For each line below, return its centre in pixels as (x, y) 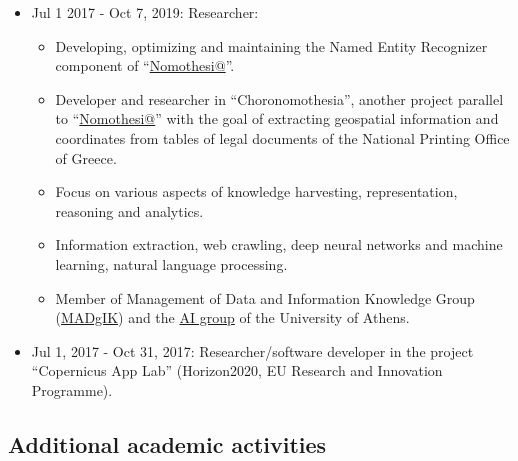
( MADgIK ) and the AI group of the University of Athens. (232, 317)
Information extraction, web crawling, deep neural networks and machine (279, 244)
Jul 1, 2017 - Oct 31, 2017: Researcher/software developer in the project (252, 350)
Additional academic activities (167, 443)
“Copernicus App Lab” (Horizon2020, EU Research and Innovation (237, 370)
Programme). (72, 389)
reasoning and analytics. (129, 210)
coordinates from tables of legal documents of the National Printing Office (282, 137)
